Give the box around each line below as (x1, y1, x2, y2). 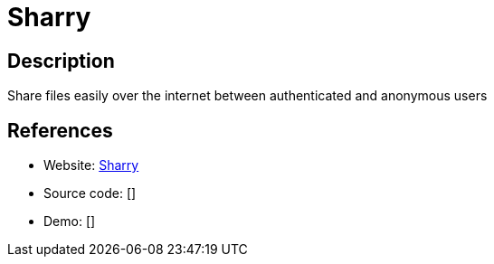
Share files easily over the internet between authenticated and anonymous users (7, 88, 488, 104)
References (7, 118, 113, 142)
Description (7, 49, 115, 72)
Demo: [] (43, 213, 96, 230)
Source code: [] (43, 185, 137, 202)
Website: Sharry (43, 157, 139, 174)
